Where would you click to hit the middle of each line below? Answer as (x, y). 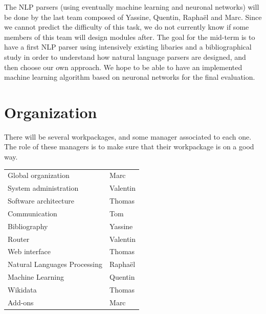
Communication (32, 213)
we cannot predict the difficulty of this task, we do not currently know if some (127, 27)
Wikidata (22, 289)
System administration (43, 188)
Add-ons (21, 302)
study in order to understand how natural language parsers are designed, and (125, 57)
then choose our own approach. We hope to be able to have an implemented (123, 67)
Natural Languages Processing (55, 264)
